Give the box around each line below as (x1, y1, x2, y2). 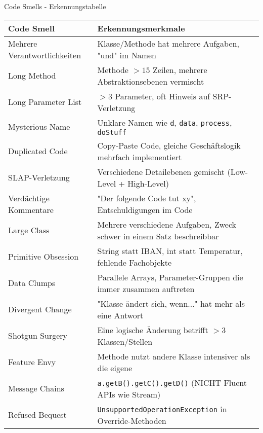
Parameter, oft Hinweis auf (115, 90, 210, 102)
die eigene (97, 362, 132, 374)
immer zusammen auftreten (97, 282, 195, 295)
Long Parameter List (8, 96, 82, 108)
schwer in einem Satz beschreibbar (97, 230, 219, 242)
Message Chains (8, 382, 64, 394)
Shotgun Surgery (8, 330, 68, 342)
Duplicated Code (8, 145, 68, 157)
